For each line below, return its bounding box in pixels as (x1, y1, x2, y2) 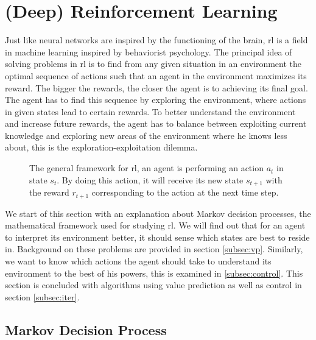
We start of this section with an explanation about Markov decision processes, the (5, 207, 311, 219)
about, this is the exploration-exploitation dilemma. (5, 141, 198, 154)
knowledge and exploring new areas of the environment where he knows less (5, 129, 287, 141)
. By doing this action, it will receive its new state (57, 173, 244, 186)
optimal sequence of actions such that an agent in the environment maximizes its (5, 69, 307, 82)
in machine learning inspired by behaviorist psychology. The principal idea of (5, 45, 292, 58)
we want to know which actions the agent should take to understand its (5, 254, 272, 267)
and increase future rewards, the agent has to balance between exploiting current (5, 117, 307, 130)
